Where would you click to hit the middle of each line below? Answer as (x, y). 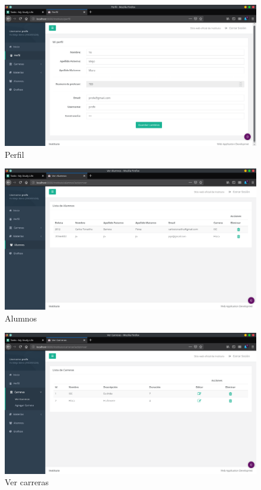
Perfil (15, 154)
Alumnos (21, 318)
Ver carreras (27, 482)
